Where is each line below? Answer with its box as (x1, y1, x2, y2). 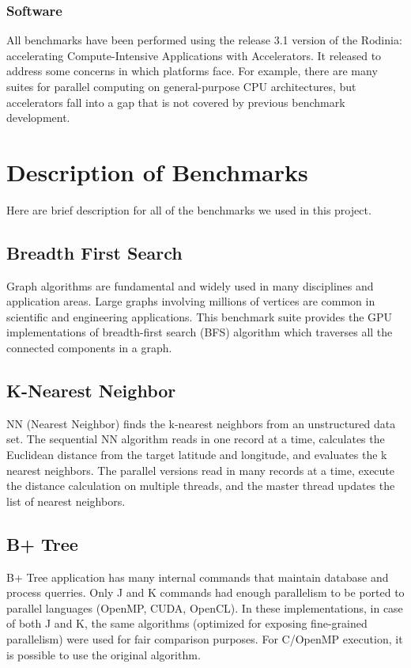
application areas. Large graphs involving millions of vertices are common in (6, 293, 375, 309)
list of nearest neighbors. (6, 492, 126, 509)
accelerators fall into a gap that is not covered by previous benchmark (6, 93, 345, 110)
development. (6, 109, 70, 126)
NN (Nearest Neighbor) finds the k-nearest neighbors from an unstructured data (6, 415, 396, 431)
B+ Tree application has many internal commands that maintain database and (6, 568, 389, 585)
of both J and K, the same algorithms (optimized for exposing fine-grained (6, 615, 368, 632)
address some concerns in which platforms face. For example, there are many (6, 63, 378, 79)
